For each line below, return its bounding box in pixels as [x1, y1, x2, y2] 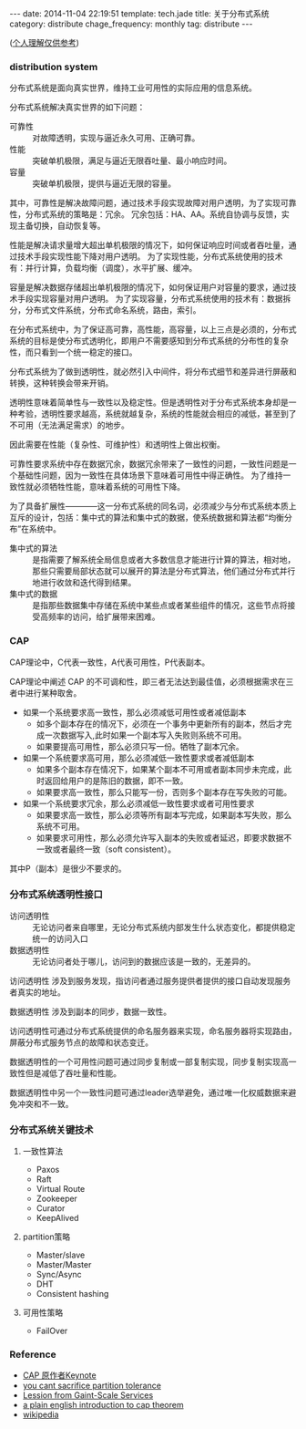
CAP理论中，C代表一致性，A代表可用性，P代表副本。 [9, 657, 210, 668]
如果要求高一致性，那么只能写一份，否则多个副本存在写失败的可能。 [36, 786, 292, 797]
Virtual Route [36, 1184, 86, 1195]
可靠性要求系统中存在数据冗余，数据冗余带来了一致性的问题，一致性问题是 [9, 459, 289, 470]
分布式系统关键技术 [9, 1124, 94, 1136]
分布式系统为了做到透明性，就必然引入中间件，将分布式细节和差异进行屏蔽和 [9, 367, 297, 378]
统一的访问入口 [32, 933, 88, 944]
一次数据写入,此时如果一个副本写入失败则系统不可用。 [44, 730, 247, 740]
